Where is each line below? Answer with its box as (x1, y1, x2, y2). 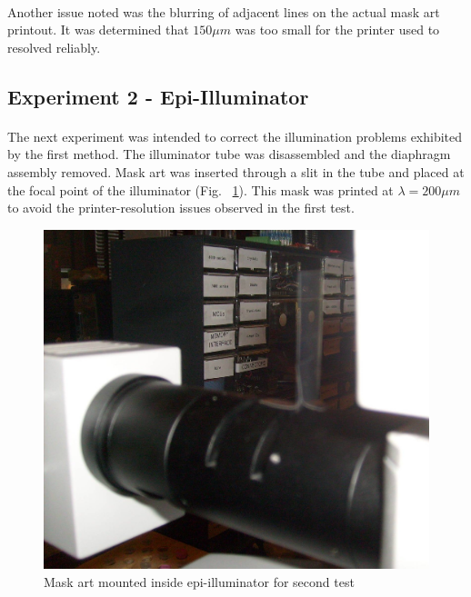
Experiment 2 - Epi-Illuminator (7, 82, 309, 110)
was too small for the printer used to (235, 20, 440, 39)
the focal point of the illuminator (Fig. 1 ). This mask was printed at (7, 180, 394, 199)
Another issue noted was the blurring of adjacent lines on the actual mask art (7, 2, 440, 21)
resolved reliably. (7, 37, 101, 56)
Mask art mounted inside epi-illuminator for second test (44, 572, 355, 591)
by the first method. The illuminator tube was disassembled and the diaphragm (7, 144, 451, 164)
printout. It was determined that (7, 20, 189, 39)
